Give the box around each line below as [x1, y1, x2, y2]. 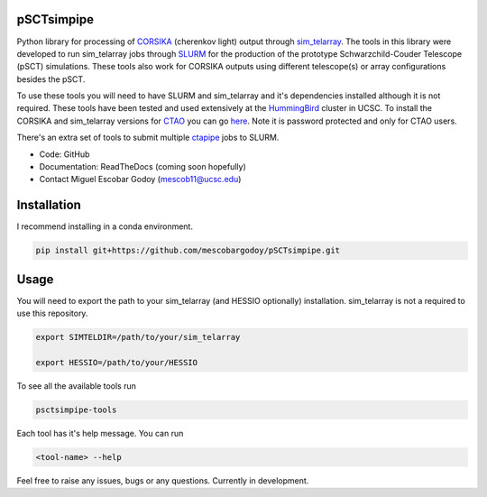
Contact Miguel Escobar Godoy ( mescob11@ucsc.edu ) [39, 174, 242, 185]
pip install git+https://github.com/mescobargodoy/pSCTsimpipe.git [35, 245, 341, 256]
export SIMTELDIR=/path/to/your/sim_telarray [35, 332, 241, 343]
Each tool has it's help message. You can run [16, 428, 184, 438]
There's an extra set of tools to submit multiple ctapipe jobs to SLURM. [16, 132, 280, 143]
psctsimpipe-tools [35, 404, 117, 415]
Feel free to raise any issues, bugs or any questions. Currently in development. [16, 474, 309, 486]
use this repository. [16, 308, 88, 319]
